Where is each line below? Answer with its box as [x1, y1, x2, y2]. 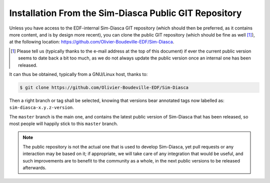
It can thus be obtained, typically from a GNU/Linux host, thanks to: [9, 71, 148, 77]
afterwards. [22, 164, 46, 170]
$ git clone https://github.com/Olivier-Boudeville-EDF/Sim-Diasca [19, 84, 189, 90]
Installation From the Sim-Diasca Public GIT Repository [9, 7, 242, 18]
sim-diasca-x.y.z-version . [9, 104, 74, 110]
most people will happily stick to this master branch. [9, 120, 118, 127]
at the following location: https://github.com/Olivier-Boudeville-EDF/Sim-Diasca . [9, 39, 174, 45]
